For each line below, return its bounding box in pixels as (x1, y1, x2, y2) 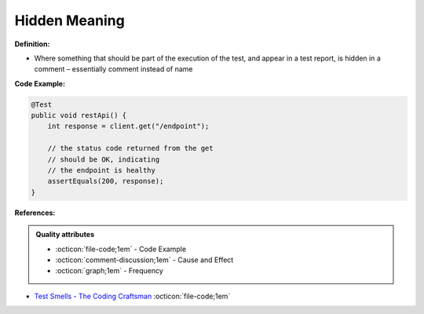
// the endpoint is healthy (47, 166, 156, 175)
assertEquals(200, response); (47, 177, 164, 186)
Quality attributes (35, 230, 94, 239)
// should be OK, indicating (47, 155, 160, 164)
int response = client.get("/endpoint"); (47, 122, 210, 131)
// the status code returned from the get (47, 144, 214, 153)
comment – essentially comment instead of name (34, 64, 193, 74)
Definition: (14, 39, 50, 49)
